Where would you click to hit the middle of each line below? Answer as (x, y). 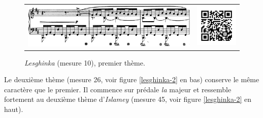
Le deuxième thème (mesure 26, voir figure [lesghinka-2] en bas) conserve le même (132, 79)
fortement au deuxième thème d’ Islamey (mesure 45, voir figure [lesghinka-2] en (128, 99)
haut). (14, 109)
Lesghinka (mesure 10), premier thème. (85, 62)
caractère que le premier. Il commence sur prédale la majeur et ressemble (118, 89)
